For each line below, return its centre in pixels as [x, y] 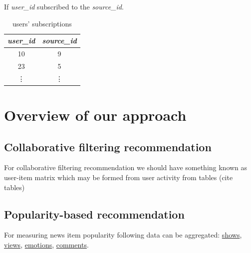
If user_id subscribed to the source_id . [64, 6]
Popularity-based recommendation [94, 214]
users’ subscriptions [42, 23]
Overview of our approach [95, 115]
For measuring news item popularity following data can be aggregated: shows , [123, 235]
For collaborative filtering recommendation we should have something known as [126, 167]
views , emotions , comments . [46, 244]
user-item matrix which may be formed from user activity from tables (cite [119, 177]
